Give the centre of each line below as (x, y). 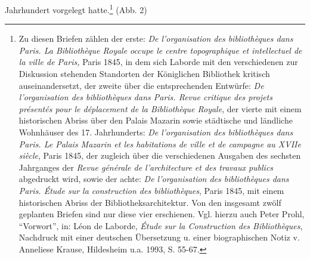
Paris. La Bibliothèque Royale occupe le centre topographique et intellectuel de (160, 50)
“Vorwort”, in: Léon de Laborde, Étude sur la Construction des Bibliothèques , (161, 225)
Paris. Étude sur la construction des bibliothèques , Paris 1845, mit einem (151, 190)
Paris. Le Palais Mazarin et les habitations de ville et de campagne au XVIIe (160, 144)
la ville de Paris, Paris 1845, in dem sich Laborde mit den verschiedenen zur (158, 62)
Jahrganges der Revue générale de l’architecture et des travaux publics (146, 167)
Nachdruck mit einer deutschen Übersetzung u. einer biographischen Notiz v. (159, 237)
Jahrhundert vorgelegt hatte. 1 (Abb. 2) (76, 9)
